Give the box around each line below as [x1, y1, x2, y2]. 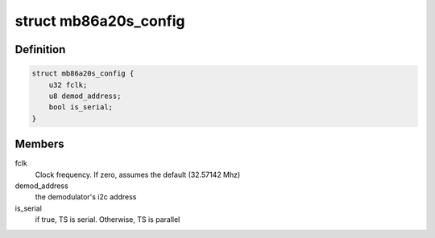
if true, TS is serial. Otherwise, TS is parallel [35, 215, 180, 224]
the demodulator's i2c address [35, 192, 137, 202]
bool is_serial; [48, 103, 113, 112]
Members [14, 137, 64, 151]
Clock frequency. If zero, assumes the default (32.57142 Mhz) [35, 170, 241, 179]
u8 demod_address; [48, 91, 122, 101]
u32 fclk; [48, 80, 88, 89]
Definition [14, 43, 66, 56]
